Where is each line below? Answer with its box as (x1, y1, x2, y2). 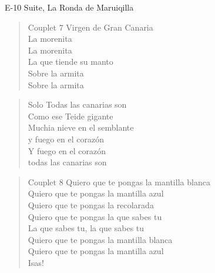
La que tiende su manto (28, 55, 113, 68)
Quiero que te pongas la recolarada (28, 198, 154, 211)
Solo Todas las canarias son (28, 98, 127, 111)
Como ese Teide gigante (28, 109, 113, 122)
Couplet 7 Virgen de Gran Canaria (28, 21, 153, 33)
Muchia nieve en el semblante (28, 121, 134, 134)
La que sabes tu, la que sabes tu (28, 222, 145, 234)
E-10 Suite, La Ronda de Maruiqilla (5, 1, 134, 13)
